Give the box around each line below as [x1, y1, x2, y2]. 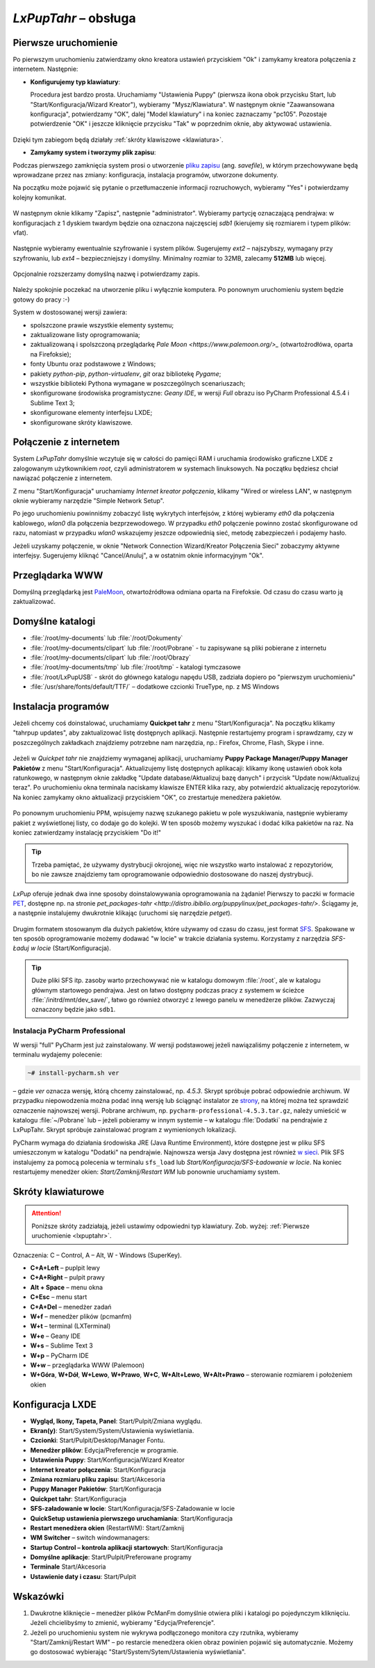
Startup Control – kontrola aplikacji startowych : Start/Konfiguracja [30, 1543, 224, 1551]
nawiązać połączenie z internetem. [12, 474, 112, 482]
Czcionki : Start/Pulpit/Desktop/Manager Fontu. [30, 1436, 165, 1445]
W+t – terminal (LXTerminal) [30, 1322, 111, 1330]
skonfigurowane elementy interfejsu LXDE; [30, 409, 153, 417]
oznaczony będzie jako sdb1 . [31, 1005, 116, 1014]
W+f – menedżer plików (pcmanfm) [30, 1312, 132, 1320]
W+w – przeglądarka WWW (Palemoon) [30, 1361, 145, 1369]
